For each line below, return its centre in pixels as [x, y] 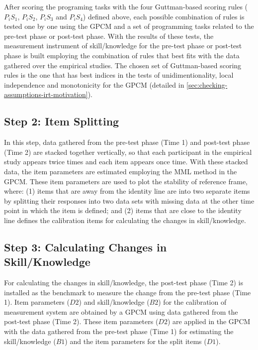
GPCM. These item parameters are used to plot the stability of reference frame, [126, 181]
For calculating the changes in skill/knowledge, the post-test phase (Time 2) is [124, 283]
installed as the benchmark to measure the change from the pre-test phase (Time [128, 292]
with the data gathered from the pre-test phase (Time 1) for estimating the [119, 331]
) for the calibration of [192, 302]
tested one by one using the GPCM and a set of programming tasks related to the [129, 26]
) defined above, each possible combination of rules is [164, 16]
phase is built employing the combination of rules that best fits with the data [122, 55]
